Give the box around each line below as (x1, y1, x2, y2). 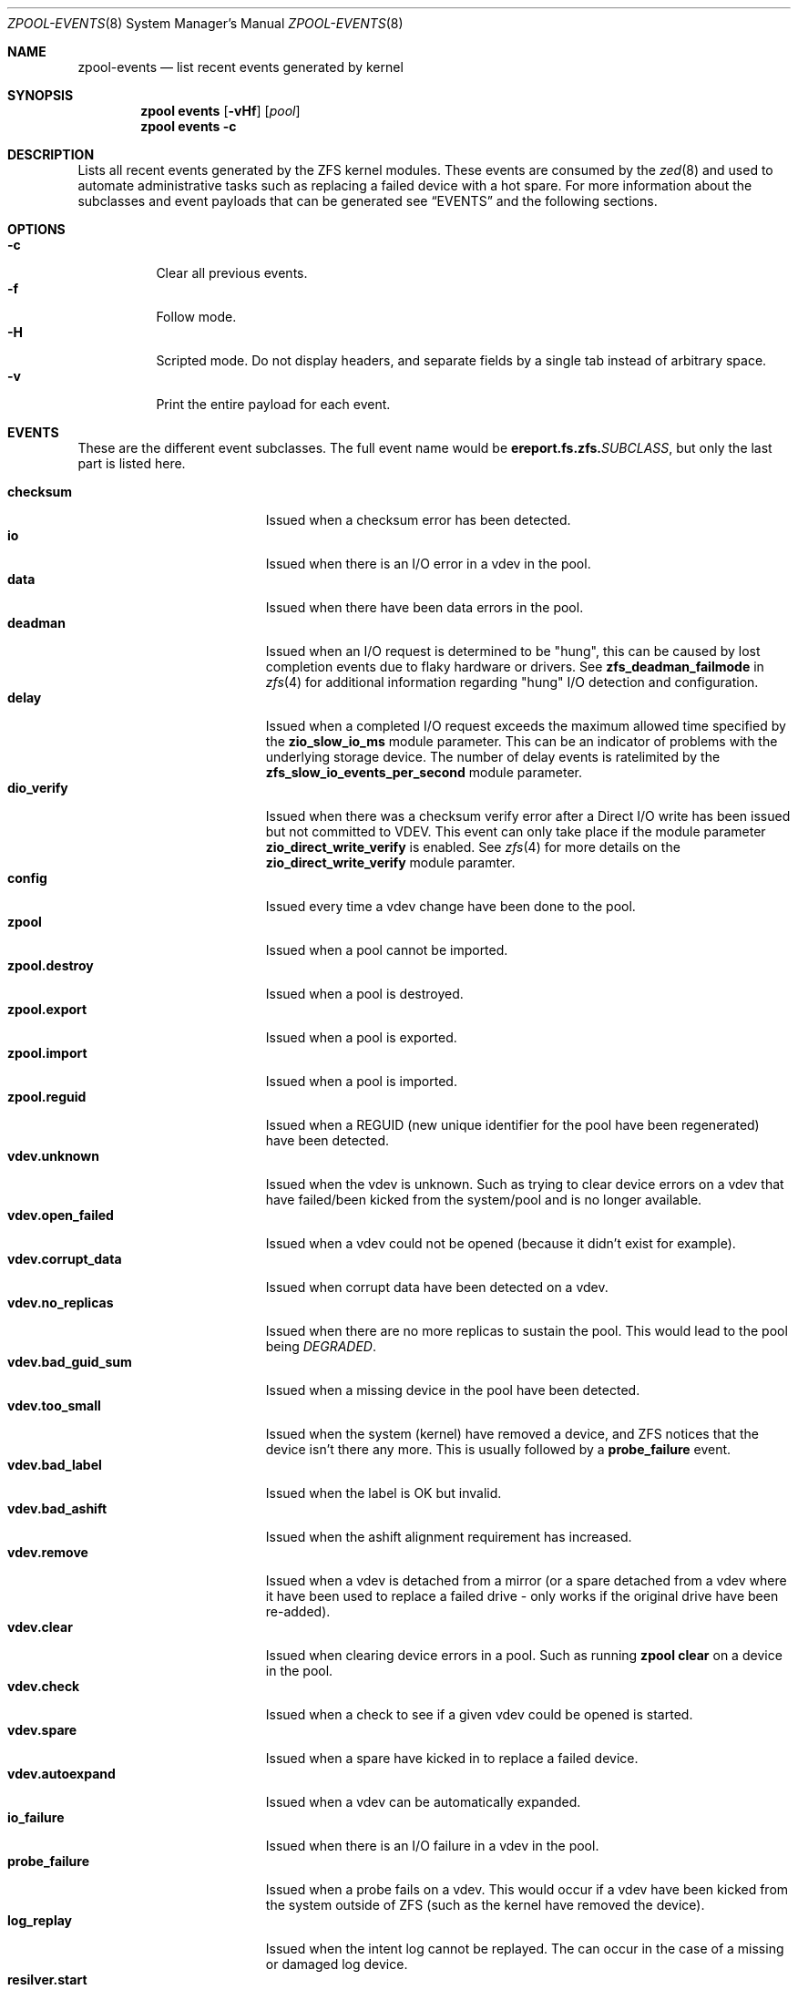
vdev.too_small (7, 1398, 101, 1413)
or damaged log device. (265, 1956, 408, 1972)
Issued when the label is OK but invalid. (265, 1485, 502, 1501)
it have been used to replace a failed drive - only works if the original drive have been (265, 1588, 779, 1604)
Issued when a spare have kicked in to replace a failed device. (265, 1750, 639, 1766)
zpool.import (7, 1045, 87, 1061)
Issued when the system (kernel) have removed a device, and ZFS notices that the (265, 1426, 759, 1441)
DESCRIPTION (7, 147, 95, 162)
